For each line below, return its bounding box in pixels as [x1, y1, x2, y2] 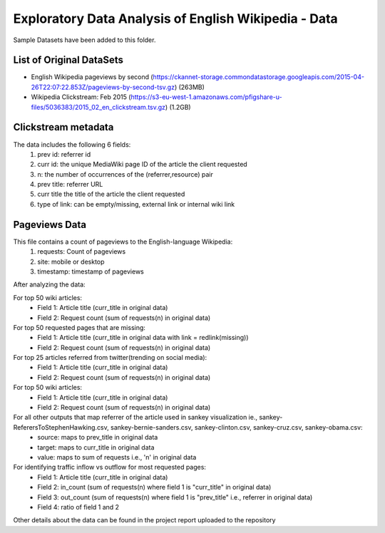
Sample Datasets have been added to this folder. [13, 36, 156, 44]
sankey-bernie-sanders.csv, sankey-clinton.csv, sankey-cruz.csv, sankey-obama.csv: [111, 423, 363, 431]
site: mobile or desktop [37, 257, 105, 266]
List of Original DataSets [13, 54, 124, 66]
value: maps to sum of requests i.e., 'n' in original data [37, 452, 197, 461]
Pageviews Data [13, 218, 87, 231]
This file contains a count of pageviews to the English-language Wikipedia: [13, 237, 233, 246]
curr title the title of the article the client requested [37, 190, 185, 199]
